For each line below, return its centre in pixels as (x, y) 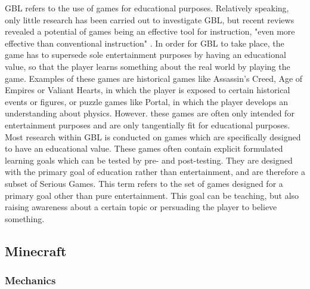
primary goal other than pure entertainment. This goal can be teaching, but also (152, 195)
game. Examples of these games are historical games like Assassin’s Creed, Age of (154, 78)
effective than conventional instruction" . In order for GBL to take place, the (145, 43)
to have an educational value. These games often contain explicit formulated (144, 148)
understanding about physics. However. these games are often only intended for (150, 113)
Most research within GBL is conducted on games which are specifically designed (153, 136)
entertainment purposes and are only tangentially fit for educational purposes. (148, 124)
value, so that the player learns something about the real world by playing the (148, 66)
